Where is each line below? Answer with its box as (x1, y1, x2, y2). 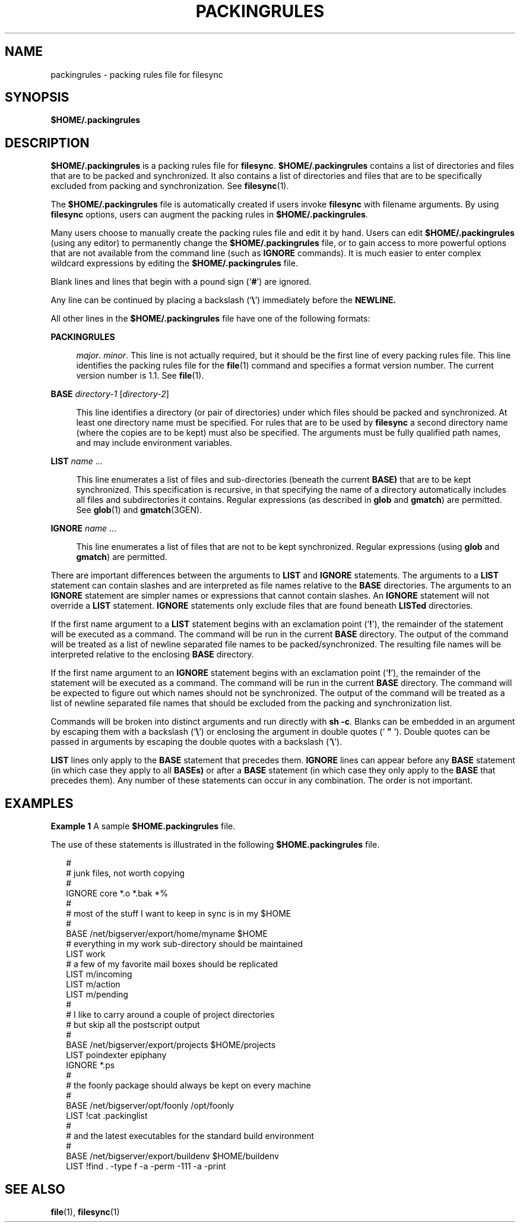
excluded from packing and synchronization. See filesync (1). (50, 181, 289, 191)
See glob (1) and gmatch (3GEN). (76, 505, 202, 515)
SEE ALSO (5, 1181, 65, 1197)
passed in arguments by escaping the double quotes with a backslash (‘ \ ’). (50, 737, 343, 747)
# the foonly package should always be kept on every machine (66, 1080, 311, 1091)
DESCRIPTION (5, 135, 90, 150)
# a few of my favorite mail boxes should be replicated (66, 959, 278, 970)
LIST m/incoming (66, 969, 132, 980)
